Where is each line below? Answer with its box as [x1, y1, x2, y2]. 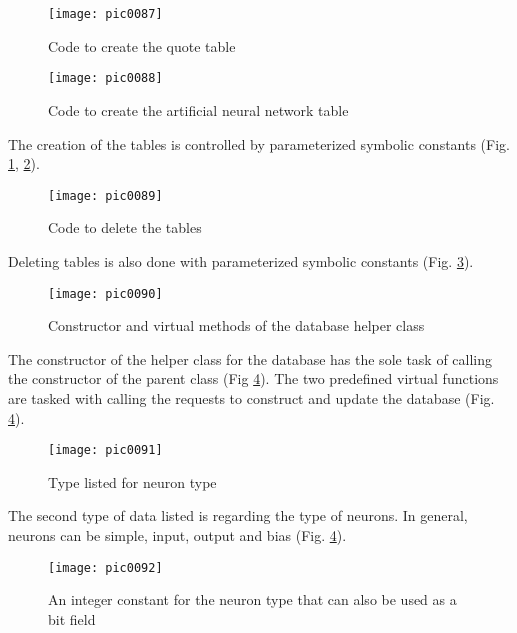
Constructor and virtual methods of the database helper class [48, 315, 425, 336]
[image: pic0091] [48, 443, 163, 458]
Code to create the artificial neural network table [48, 99, 349, 120]
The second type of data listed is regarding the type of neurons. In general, [8, 505, 468, 526]
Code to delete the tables [48, 217, 202, 238]
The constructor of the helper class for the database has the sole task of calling [8, 348, 493, 369]
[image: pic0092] [48, 560, 163, 575]
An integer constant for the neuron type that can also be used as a [48, 589, 457, 610]
